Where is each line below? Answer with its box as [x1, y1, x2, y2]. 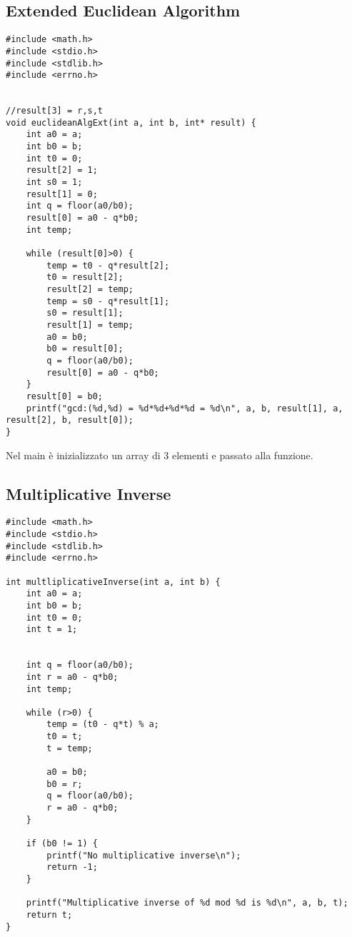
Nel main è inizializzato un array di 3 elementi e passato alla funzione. [6, 447, 313, 462]
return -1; [46, 862, 98, 873]
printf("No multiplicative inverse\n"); [46, 850, 241, 861]
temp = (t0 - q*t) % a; [46, 719, 159, 730]
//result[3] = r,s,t [6, 106, 104, 116]
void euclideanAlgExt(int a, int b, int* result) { [6, 117, 256, 128]
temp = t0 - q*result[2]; [46, 260, 170, 271]
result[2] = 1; [26, 165, 98, 176]
